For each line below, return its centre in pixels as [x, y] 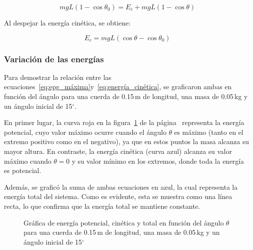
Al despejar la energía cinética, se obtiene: [67, 23]
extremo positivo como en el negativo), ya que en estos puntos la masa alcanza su [126, 141]
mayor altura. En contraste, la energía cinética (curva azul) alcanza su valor [118, 151]
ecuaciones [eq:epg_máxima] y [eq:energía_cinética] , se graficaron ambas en [118, 87]
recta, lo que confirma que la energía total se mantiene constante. [102, 206]
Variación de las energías [54, 59]
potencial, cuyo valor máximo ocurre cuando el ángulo [85, 132]
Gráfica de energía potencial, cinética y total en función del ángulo [124, 222]
